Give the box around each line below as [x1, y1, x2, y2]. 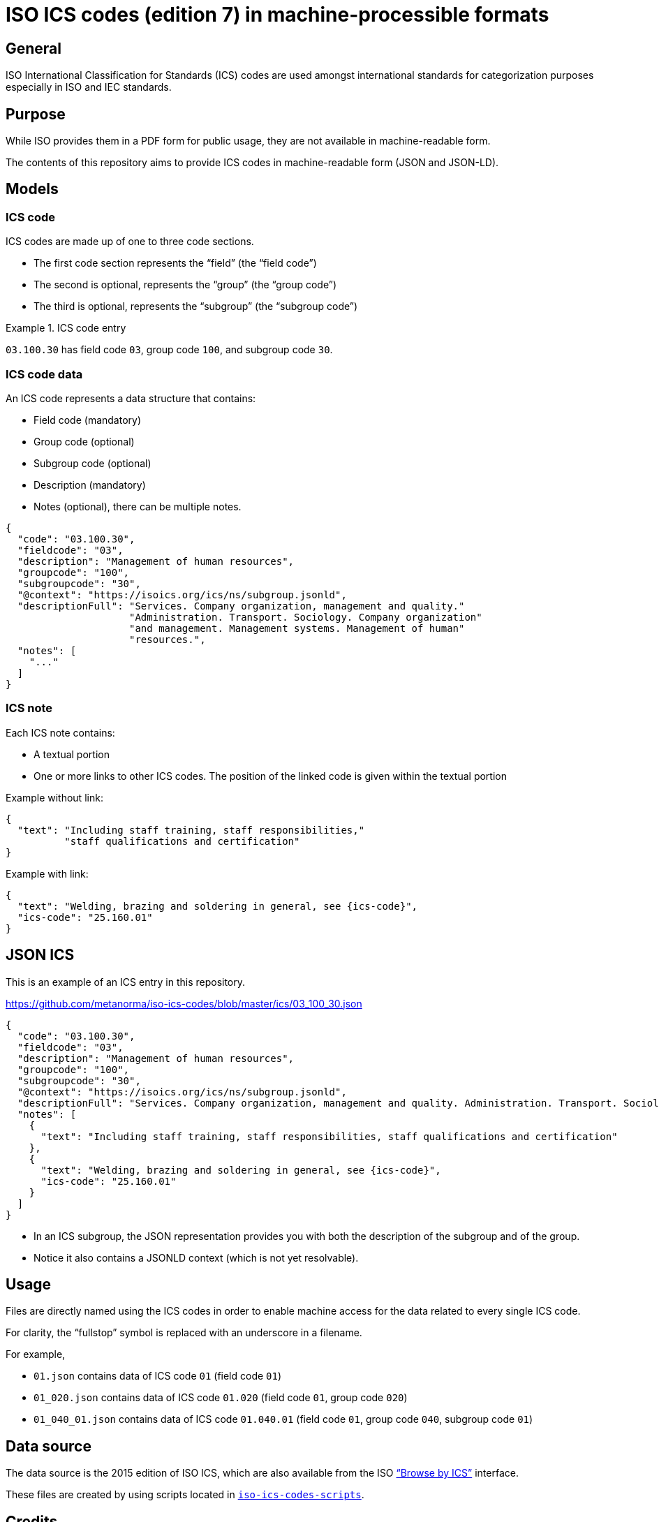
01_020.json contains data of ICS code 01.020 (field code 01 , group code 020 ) [34, 1391, 408, 1404]
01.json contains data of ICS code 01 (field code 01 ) [34, 1370, 282, 1382]
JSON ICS [6, 946, 75, 964]
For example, [6, 1348, 66, 1361]
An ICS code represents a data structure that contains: [6, 392, 256, 404]
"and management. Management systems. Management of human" [129, 622, 465, 634]
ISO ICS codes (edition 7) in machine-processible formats [6, 3, 549, 27]
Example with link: [6, 867, 89, 880]
